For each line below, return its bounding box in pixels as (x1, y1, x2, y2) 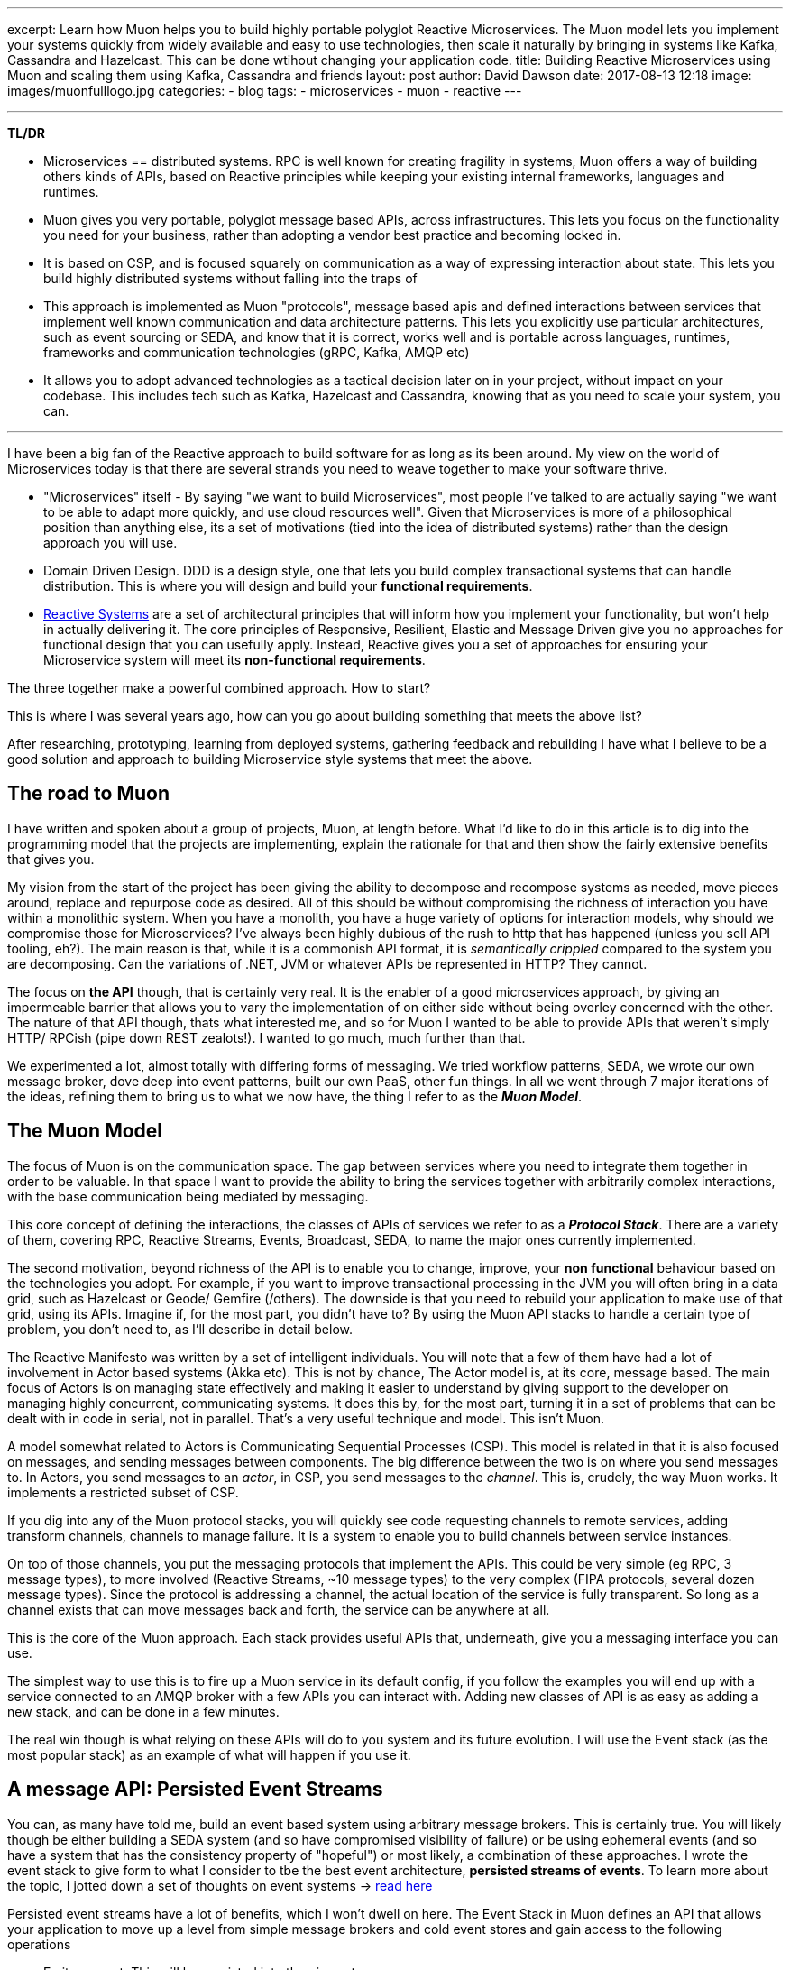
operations (7, 1936, 71, 1952)
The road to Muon (7, 782, 170, 805)
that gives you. (7, 851, 95, 867)
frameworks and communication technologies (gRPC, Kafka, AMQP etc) (43, 345, 470, 360)
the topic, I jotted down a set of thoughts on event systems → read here (7, 1877, 433, 1893)
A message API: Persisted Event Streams (7, 1778, 383, 1801)
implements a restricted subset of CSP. (7, 1484, 239, 1500)
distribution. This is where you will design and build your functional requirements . (43, 578, 533, 594)
